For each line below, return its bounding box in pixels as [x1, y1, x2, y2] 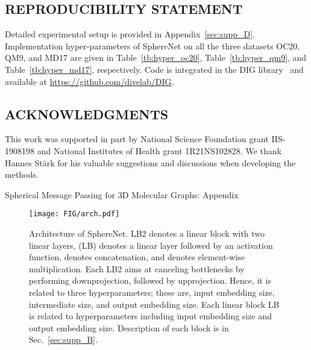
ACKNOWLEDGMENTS [5, 104, 169, 123]
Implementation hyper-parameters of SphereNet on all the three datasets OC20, [5, 39, 300, 52]
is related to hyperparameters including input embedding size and [29, 310, 272, 322]
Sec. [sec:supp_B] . [29, 333, 98, 346]
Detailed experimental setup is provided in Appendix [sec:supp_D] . [5, 28, 256, 40]
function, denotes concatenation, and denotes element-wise [29, 251, 245, 263]
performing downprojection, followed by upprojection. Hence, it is [29, 274, 272, 287]
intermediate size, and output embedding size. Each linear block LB [29, 298, 280, 310]
